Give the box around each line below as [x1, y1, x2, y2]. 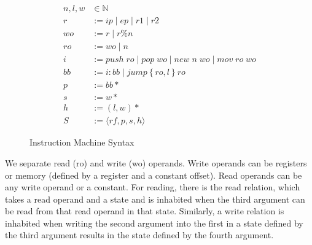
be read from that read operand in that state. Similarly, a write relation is [5, 204, 284, 217]
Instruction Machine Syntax [29, 136, 135, 149]
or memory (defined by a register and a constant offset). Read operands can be [5, 168, 302, 181]
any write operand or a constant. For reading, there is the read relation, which [5, 181, 300, 193]
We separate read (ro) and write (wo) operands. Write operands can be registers [5, 156, 307, 169]
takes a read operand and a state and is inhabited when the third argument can [5, 192, 305, 205]
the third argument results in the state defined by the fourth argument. [5, 228, 274, 241]
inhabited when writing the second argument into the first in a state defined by [5, 216, 303, 229]
